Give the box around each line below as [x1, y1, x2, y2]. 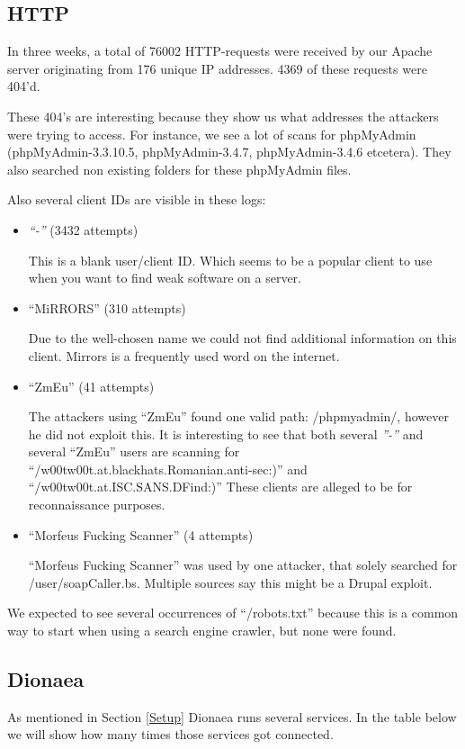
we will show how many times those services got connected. [7, 725, 334, 744]
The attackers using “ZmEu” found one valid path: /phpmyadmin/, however [28, 407, 449, 426]
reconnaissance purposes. [28, 495, 165, 514]
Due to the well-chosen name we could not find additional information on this [28, 329, 457, 347]
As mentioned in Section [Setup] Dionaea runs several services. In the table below [7, 707, 457, 726]
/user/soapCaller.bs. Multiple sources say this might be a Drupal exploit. [28, 573, 433, 591]
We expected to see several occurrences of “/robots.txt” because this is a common [7, 603, 459, 622]
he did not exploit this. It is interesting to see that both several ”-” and [28, 424, 424, 443]
